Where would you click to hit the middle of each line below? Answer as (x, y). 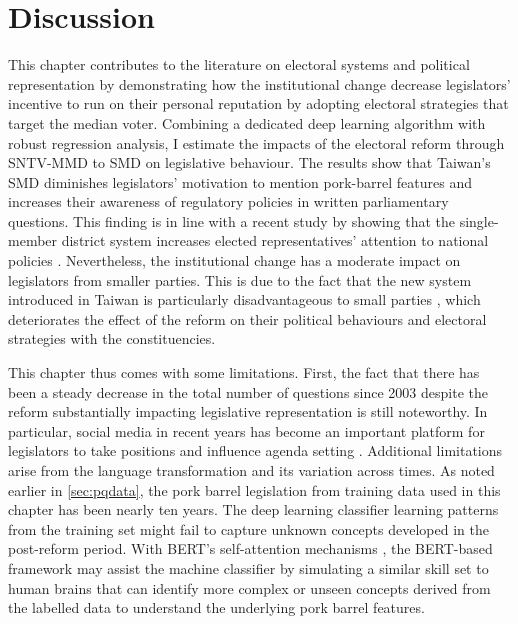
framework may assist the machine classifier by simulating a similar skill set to (248, 567)
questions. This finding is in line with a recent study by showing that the (231, 220)
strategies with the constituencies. (112, 338)
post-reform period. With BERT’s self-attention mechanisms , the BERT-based (250, 548)
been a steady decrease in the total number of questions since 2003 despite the (248, 391)
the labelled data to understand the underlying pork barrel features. (216, 607)
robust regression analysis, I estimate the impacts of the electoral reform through (256, 142)
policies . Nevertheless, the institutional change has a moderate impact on (234, 260)
